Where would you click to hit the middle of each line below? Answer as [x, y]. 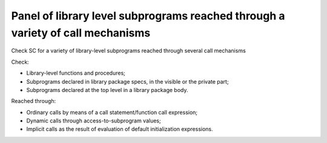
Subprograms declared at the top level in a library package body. [107, 90]
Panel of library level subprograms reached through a [148, 16]
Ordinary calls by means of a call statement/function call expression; [112, 112]
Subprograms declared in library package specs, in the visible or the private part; [128, 81]
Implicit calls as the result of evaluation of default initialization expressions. [120, 129]
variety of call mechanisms [81, 33]
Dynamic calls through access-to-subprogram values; [94, 121]
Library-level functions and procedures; [76, 73]
